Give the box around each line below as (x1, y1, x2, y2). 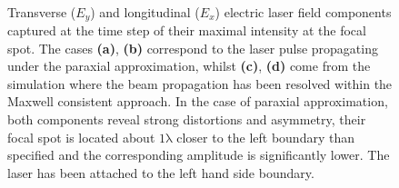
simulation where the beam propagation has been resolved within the (7, 74, 393, 93)
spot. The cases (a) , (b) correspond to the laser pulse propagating (7, 38, 378, 57)
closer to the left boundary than (176, 127, 354, 146)
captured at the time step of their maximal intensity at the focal (7, 21, 366, 40)
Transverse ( (7, 2, 76, 21)
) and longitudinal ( (90, 2, 200, 21)
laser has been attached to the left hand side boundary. (7, 163, 314, 182)
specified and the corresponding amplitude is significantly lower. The (7, 145, 390, 164)
